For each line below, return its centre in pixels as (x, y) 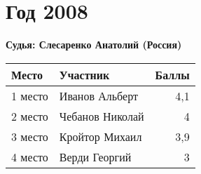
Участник (84, 74)
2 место (30, 116)
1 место (30, 95)
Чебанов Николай (102, 116)
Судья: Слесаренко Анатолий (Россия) (94, 45)
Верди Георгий (95, 156)
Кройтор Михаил (100, 136)
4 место (30, 156)
